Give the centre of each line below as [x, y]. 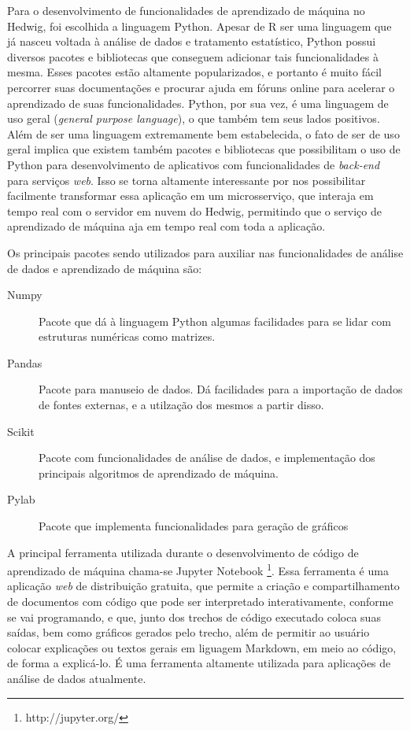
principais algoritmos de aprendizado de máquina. [159, 473]
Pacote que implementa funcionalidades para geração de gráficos [194, 526]
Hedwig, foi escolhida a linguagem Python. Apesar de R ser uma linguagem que [199, 26]
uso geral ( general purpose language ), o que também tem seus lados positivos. [194, 118]
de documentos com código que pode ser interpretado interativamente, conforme [200, 602]
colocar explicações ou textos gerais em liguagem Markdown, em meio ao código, [202, 647]
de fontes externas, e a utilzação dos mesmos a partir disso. [181, 405]
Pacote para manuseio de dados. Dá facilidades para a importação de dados [221, 389]
